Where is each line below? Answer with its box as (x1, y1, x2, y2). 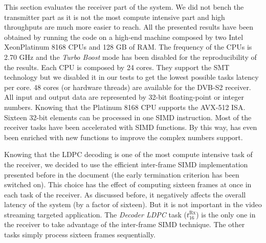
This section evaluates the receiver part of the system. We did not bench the (4, 2, 244, 12)
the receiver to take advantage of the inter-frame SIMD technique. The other (4, 219, 245, 230)
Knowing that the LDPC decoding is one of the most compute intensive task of (4, 149, 253, 160)
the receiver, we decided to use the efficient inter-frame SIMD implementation (4, 159, 248, 169)
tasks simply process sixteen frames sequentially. (4, 229, 156, 240)
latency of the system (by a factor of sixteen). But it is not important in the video (4, 199, 262, 210)
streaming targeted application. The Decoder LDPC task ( (4, 209, 187, 219)
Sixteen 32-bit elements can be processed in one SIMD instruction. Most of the (4, 112, 252, 122)
